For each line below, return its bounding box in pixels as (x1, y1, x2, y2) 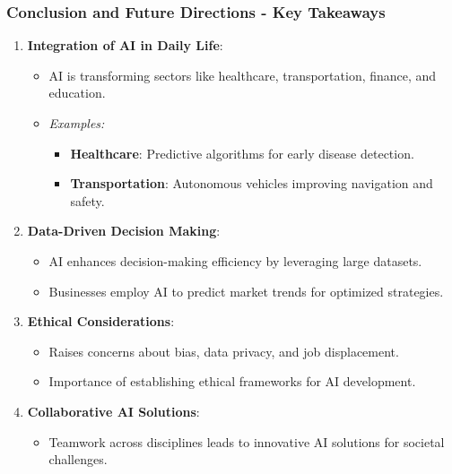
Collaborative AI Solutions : (27, 401, 200, 420)
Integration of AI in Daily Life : (27, 36, 223, 55)
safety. (70, 191, 105, 210)
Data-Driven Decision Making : (27, 221, 221, 240)
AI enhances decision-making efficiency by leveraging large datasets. (48, 251, 422, 270)
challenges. (48, 450, 108, 469)
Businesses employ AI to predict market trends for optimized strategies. (48, 281, 444, 300)
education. (48, 83, 106, 102)
